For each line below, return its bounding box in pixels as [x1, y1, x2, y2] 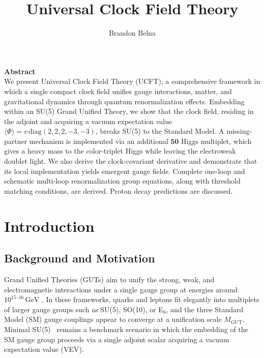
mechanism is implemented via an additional [29, 135, 168, 146]
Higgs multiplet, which [181, 135, 252, 146]
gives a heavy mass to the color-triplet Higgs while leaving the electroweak [4, 145, 236, 156]
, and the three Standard [166, 304, 244, 314]
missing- [226, 126, 252, 136]
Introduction [4, 215, 95, 236]
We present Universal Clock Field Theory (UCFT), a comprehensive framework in [4, 76, 260, 86]
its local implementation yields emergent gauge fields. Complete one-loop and [4, 165, 245, 176]
